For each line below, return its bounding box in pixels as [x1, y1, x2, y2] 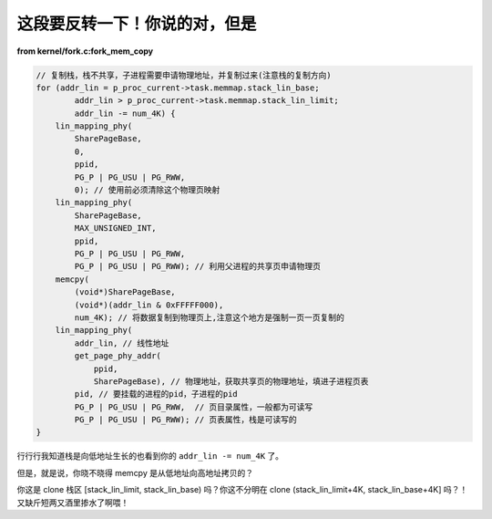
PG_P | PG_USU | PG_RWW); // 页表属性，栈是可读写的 [74, 415, 298, 425]
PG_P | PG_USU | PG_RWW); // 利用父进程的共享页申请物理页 [74, 261, 322, 272]
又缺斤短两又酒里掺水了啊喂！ [16, 497, 129, 508]
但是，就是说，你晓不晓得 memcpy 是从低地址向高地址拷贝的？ [16, 467, 254, 478]
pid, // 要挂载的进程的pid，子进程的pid [74, 389, 239, 400]
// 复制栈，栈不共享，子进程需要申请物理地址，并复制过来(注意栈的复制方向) [36, 69, 332, 80]
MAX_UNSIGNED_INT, [74, 223, 157, 234]
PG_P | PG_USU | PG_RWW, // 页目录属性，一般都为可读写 [74, 401, 313, 412]
